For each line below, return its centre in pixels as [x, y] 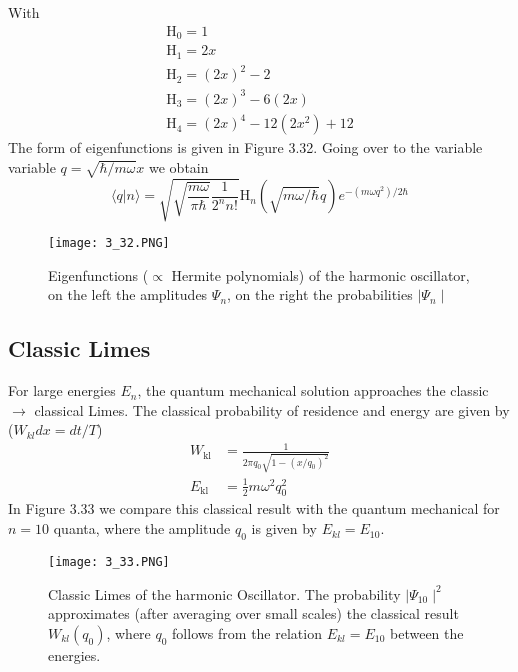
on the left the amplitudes [128, 294]
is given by [284, 528]
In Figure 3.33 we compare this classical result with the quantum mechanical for [254, 508]
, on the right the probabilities [320, 294]
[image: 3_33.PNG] [109, 561]
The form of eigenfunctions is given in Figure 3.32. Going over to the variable [245, 147]
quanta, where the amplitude [142, 528]
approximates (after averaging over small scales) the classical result [253, 613]
